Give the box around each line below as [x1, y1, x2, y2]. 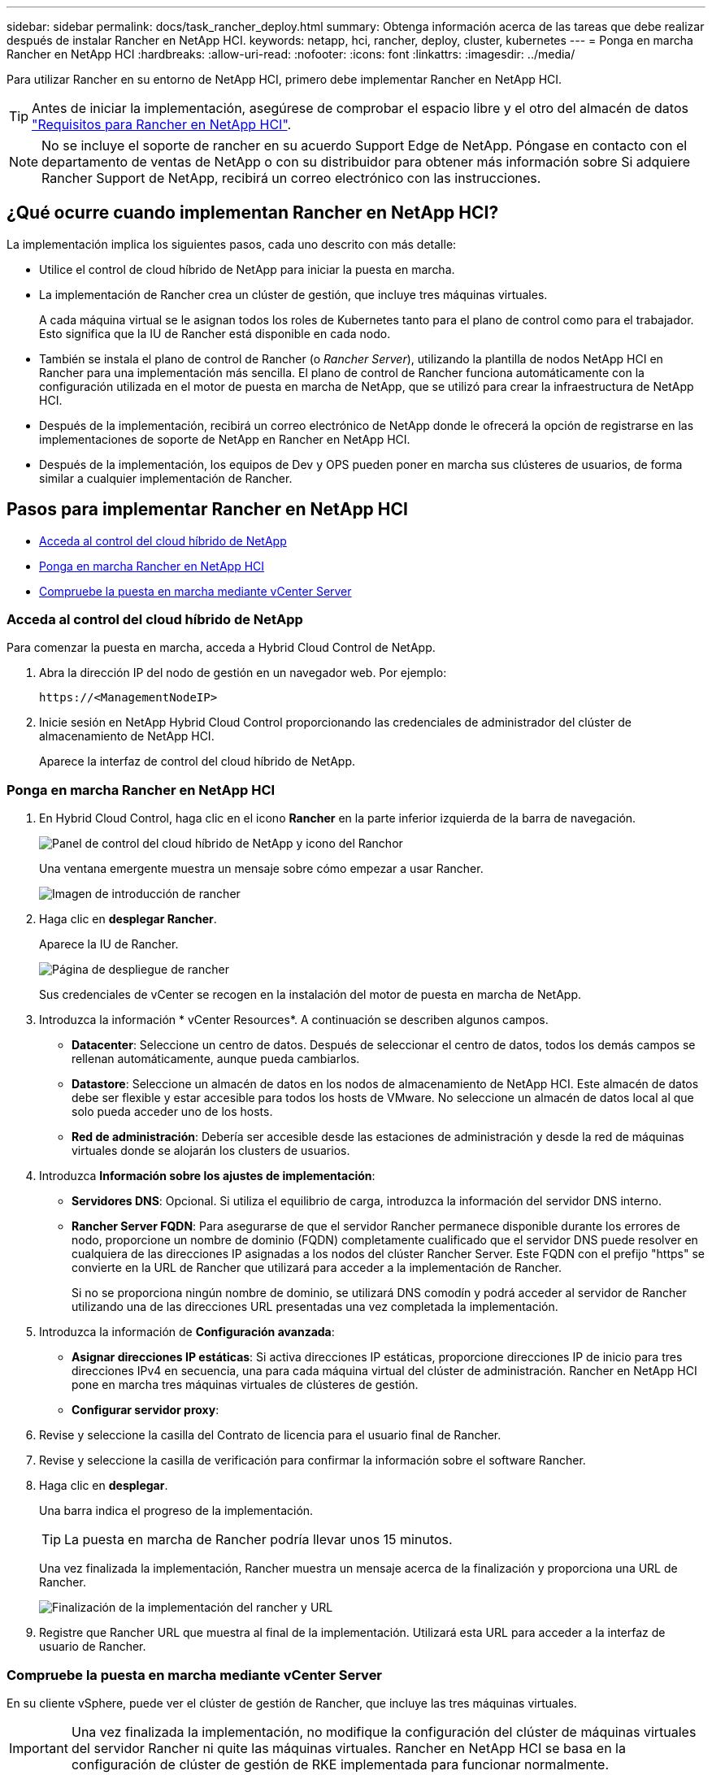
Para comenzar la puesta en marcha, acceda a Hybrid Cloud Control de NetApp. [7, 640, 436, 655]
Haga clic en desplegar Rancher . [39, 912, 217, 927]
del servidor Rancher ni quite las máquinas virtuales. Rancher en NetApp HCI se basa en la [71, 1739, 626, 1756]
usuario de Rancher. [39, 1639, 146, 1654]
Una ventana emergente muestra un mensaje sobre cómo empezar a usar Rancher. [39, 861, 484, 876]
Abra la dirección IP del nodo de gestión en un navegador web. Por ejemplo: [39, 666, 447, 680]
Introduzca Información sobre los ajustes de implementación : [39, 1169, 376, 1183]
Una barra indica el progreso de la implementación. [39, 1504, 314, 1518]
